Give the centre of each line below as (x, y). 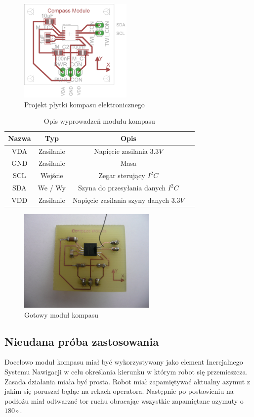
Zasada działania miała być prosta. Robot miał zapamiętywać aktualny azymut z (127, 381)
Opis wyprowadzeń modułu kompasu (99, 121)
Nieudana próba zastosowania (82, 341)
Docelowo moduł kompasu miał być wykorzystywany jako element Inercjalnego (124, 362)
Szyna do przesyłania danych (122, 188)
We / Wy (52, 188)
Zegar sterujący (122, 175)
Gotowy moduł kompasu (61, 314)
